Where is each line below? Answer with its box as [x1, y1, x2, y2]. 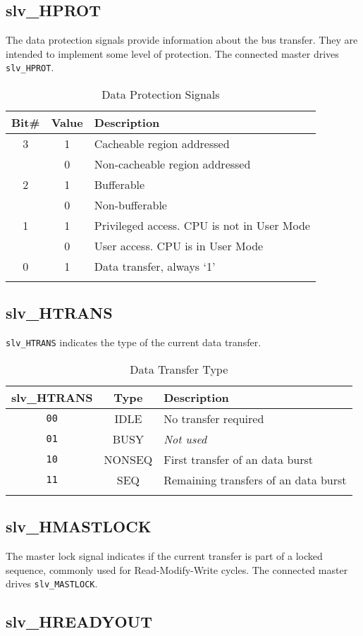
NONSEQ [104, 451, 153, 467]
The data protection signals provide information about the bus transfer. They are [6, 32, 358, 47]
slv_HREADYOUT [6, 611, 153, 632]
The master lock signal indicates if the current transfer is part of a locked [6, 549, 323, 563]
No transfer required [164, 410, 264, 427]
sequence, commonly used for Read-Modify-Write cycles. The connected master [6, 562, 348, 577]
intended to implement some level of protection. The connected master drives [6, 46, 339, 61]
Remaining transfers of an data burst [164, 471, 347, 488]
